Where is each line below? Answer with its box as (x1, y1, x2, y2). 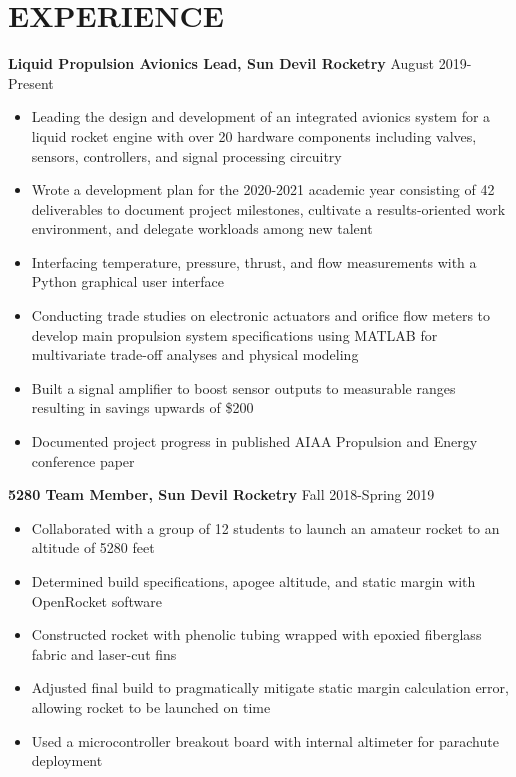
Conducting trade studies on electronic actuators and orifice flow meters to (31, 305, 491, 326)
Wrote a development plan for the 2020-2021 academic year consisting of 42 (31, 179, 495, 200)
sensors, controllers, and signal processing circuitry (31, 145, 342, 166)
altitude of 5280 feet (31, 537, 155, 558)
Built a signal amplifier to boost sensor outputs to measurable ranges (31, 377, 456, 398)
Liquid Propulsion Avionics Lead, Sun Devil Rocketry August (8, 53, 435, 74)
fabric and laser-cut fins (31, 643, 177, 664)
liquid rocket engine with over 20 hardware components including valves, (31, 125, 477, 146)
